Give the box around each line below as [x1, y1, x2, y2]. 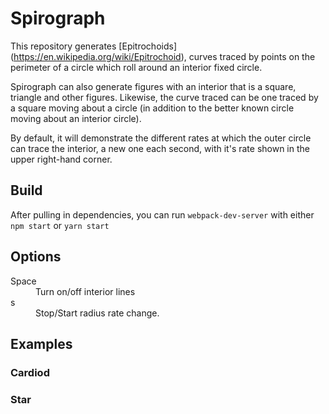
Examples [10, 335, 73, 352]
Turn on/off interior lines [35, 285, 136, 297]
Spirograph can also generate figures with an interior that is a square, [10, 80, 297, 92]
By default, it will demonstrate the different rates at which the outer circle [10, 132, 312, 144]
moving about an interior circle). [10, 112, 142, 124]
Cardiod [10, 365, 50, 379]
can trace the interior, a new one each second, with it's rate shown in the [10, 142, 310, 154]
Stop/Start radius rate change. [35, 307, 160, 319]
